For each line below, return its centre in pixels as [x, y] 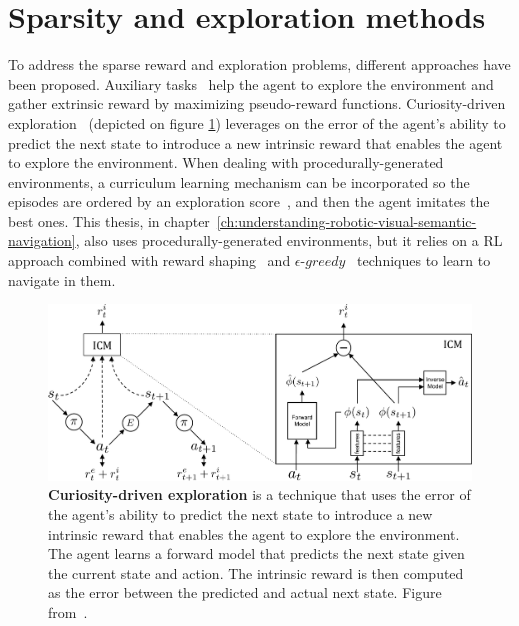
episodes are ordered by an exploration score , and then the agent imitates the [249, 201]
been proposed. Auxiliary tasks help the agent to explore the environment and [251, 83]
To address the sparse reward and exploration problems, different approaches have [259, 64]
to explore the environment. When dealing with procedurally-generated [226, 162]
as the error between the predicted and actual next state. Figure [245, 592]
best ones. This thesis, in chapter [109, 220]
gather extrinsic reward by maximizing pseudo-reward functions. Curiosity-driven [257, 103]
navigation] [42, 240]
